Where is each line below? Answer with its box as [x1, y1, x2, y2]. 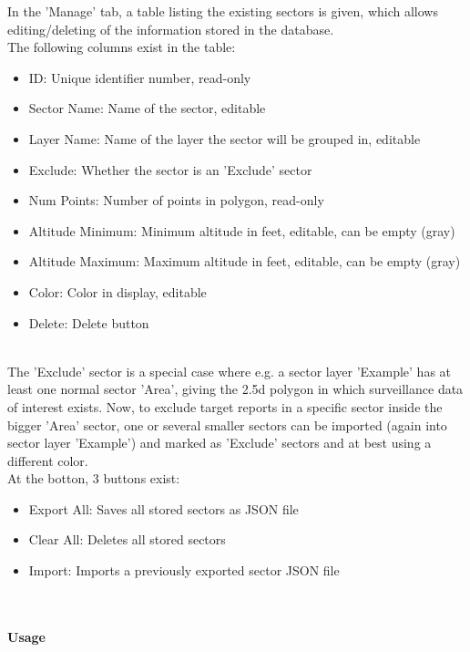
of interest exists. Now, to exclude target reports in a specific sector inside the [7, 397, 443, 416]
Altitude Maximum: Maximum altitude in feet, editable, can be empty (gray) [28, 252, 461, 271]
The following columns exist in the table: [7, 37, 236, 57]
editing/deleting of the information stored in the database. [7, 19, 334, 38]
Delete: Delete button [28, 313, 149, 332]
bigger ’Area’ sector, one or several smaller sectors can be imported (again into [7, 415, 447, 434]
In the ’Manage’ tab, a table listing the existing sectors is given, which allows [7, 2, 438, 20]
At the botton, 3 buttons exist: [7, 469, 180, 488]
